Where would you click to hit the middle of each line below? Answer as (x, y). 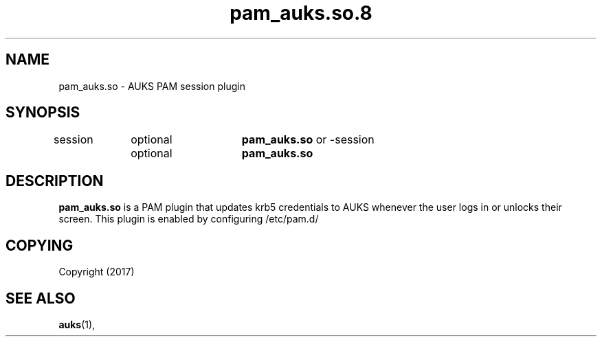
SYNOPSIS (43, 113)
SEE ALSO (41, 298)
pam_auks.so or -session (308, 140)
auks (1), (77, 324)
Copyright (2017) (97, 272)
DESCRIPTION (55, 181)
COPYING (40, 245)
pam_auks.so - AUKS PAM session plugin (152, 86)
